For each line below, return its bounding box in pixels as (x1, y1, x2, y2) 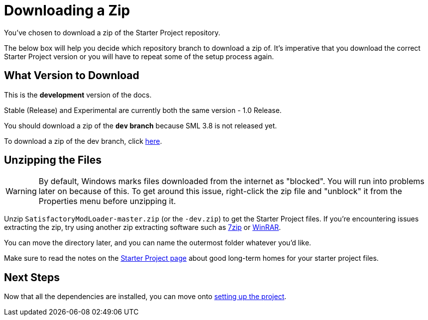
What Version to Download (4, 69, 139, 82)
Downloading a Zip (4, 2, 130, 19)
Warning (5, 186, 37, 197)
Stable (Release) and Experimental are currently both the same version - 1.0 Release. (4, 106, 282, 114)
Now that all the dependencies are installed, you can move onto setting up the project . (4, 292, 287, 301)
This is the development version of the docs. (4, 90, 152, 99)
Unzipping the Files (4, 154, 102, 167)
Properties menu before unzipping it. (38, 196, 176, 207)
